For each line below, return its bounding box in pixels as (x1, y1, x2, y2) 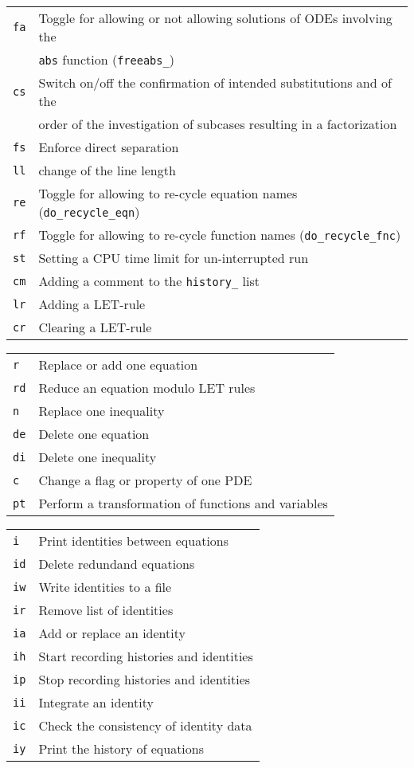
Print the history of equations (38, 739, 205, 758)
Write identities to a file (38, 578, 172, 596)
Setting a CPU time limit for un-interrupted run (38, 249, 309, 267)
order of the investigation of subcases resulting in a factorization (38, 115, 397, 133)
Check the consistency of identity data (38, 716, 252, 735)
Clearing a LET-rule (38, 318, 152, 336)
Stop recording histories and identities (38, 670, 251, 688)
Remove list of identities (38, 601, 174, 619)
